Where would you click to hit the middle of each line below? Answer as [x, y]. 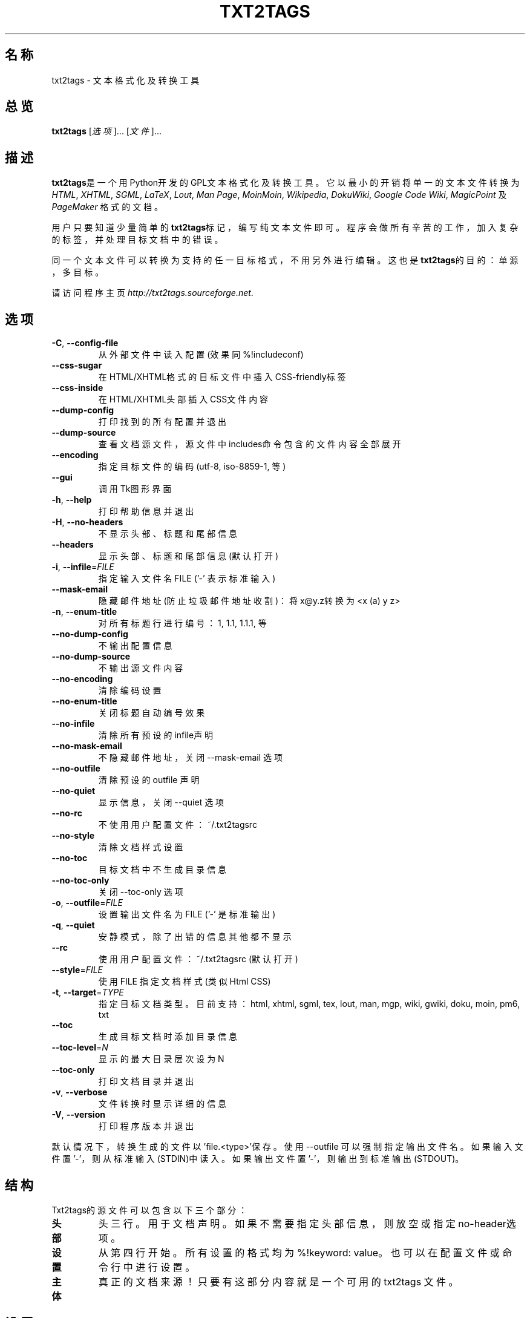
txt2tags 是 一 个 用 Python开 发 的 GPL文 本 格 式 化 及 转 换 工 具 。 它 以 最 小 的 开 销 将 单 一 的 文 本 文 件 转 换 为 [286, 183]
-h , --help [72, 500]
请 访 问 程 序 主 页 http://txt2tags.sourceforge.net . [152, 293]
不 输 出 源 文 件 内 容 [141, 668]
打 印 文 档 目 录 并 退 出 [146, 1081]
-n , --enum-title [84, 612]
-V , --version [78, 1115]
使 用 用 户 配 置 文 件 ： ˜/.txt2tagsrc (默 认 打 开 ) [198, 959]
